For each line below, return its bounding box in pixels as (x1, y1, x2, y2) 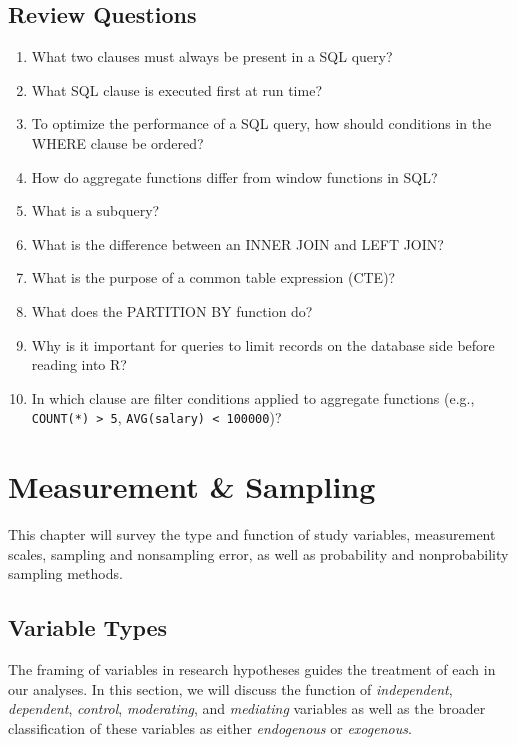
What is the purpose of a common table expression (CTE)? (31, 267, 396, 288)
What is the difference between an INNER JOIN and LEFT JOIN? (31, 233, 444, 254)
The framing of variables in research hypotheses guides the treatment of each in (8, 659, 496, 680)
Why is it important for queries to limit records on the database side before (31, 334, 495, 355)
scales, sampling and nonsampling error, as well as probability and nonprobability (8, 543, 509, 564)
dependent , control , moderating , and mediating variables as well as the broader (8, 698, 486, 719)
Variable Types (8, 612, 168, 643)
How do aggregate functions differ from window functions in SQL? (31, 166, 438, 187)
